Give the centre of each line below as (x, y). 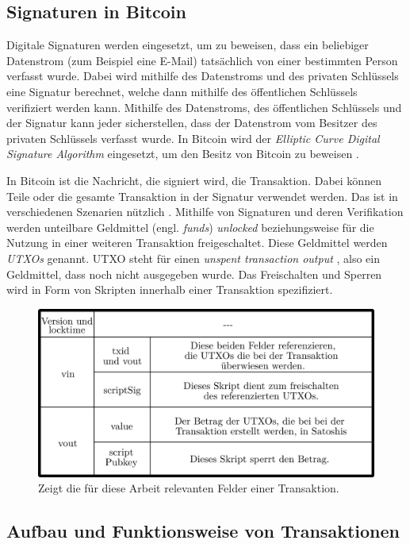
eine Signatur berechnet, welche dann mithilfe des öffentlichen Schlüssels (182, 91)
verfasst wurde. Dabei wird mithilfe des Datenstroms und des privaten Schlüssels (203, 76)
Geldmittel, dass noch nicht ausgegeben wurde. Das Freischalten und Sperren (194, 274)
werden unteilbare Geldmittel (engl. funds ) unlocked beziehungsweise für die (190, 227)
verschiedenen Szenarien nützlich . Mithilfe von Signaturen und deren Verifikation (205, 212)
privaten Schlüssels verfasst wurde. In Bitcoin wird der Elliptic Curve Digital (193, 138)
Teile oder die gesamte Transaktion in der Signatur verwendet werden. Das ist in (202, 196)
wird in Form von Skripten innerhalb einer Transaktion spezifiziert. (170, 289)
